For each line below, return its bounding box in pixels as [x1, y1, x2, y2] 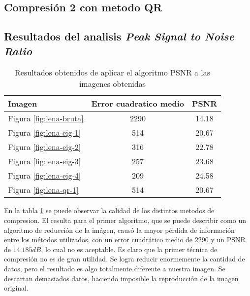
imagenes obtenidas [79, 78, 146, 90]
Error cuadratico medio [91, 98, 185, 110]
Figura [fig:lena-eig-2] [8, 141, 81, 153]
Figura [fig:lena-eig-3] [8, 155, 81, 167]
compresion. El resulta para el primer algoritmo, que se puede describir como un [4, 215, 246, 225]
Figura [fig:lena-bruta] [8, 112, 84, 124]
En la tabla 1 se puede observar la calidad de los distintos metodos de [4, 205, 215, 216]
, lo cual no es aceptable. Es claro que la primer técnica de [41, 244, 218, 254]
